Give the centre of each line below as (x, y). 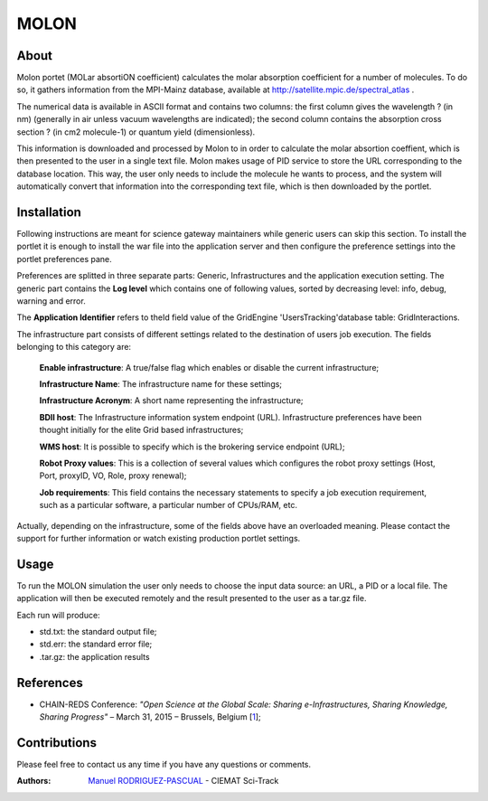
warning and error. (51, 301)
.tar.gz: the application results (94, 656)
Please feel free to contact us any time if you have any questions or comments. (164, 764)
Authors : (34, 781)
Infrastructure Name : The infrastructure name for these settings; (161, 384)
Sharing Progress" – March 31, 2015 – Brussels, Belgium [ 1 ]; (150, 717)
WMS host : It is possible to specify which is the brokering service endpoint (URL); (192, 447)
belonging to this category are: (74, 347)
